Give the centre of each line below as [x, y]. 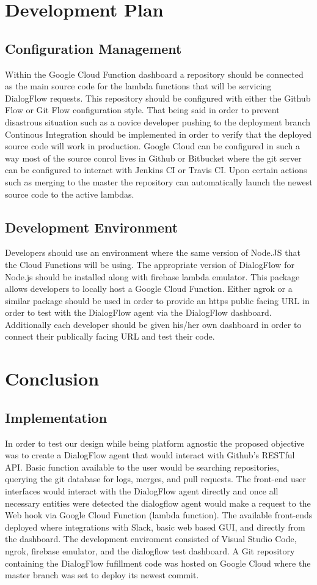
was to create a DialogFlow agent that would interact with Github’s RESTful [150, 455]
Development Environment [92, 227]
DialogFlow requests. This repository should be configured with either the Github [158, 98]
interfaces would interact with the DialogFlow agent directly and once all [142, 491]
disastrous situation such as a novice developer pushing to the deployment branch [158, 121]
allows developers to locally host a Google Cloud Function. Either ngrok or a [149, 289]
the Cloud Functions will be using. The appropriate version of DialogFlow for [150, 264]
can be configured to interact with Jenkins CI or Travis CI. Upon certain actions [156, 170]
